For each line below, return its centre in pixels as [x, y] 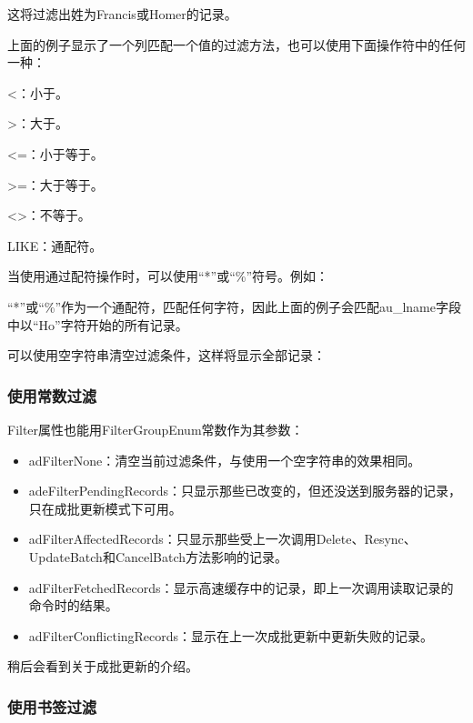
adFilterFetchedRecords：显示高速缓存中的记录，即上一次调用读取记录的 [241, 587]
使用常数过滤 [52, 395]
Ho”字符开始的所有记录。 [113, 324]
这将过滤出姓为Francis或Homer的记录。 [122, 14]
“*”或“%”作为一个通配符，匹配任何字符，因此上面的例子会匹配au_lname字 [228, 306]
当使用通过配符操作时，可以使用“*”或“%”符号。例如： [168, 276]
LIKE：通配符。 [55, 245]
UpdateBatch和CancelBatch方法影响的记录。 [158, 556]
